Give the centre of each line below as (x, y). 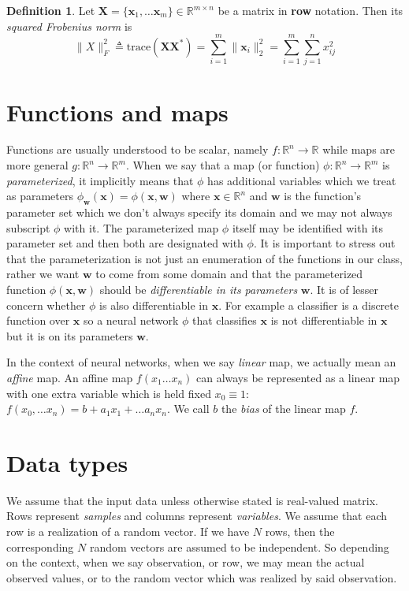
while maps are (359, 149)
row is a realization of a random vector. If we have (128, 532)
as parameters (40, 196)
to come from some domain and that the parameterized (229, 274)
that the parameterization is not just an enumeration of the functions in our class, (205, 258)
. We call (188, 409)
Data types (67, 462)
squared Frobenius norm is (69, 26)
